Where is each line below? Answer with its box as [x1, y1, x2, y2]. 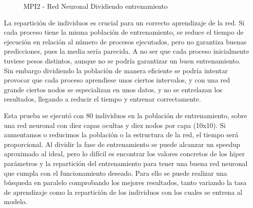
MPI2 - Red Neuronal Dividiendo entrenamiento [23, 1, 168, 11]
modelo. [4, 196, 27, 207]
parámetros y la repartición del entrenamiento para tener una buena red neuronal [4, 158, 248, 168]
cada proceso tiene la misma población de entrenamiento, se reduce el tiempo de [4, 27, 244, 37]
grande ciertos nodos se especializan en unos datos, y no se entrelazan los [4, 84, 222, 94]
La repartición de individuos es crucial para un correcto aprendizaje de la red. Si [4, 17, 245, 27]
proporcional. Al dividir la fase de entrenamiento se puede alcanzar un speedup [4, 139, 240, 149]
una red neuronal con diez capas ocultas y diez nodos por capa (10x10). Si [4, 120, 226, 130]
